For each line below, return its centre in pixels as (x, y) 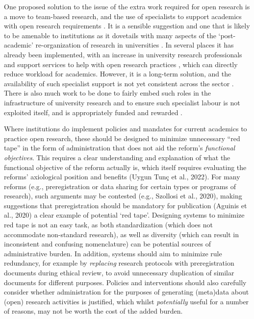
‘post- (227, 35)
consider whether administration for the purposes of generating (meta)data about (127, 292)
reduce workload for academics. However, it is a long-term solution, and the (118, 74)
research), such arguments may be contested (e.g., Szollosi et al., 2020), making (123, 196)
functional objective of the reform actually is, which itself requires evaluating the (125, 167)
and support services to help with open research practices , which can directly (121, 64)
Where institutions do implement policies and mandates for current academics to (126, 129)
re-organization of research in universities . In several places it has (135, 45)
